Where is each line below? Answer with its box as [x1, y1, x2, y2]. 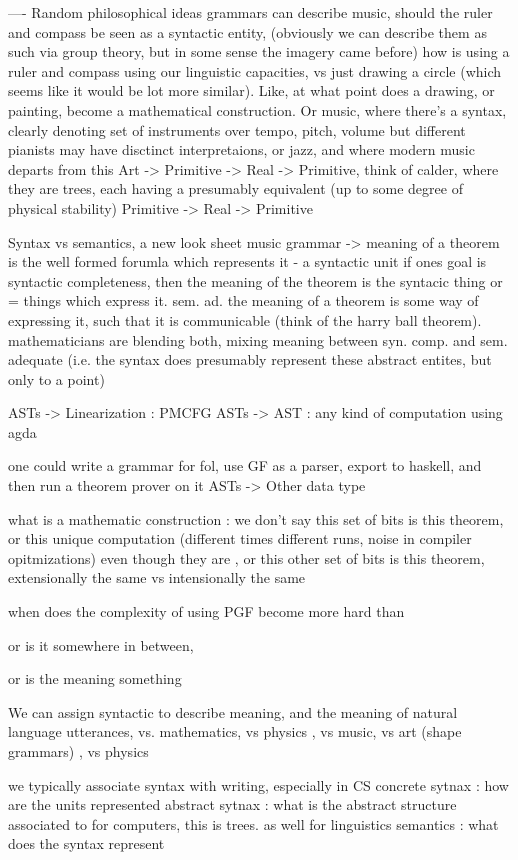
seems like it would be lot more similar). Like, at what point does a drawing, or [8, 80, 495, 101]
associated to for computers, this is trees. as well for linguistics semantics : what [8, 813, 499, 834]
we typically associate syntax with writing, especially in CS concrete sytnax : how [8, 774, 509, 795]
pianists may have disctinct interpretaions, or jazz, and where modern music [8, 139, 475, 160]
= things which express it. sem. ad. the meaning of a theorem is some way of [8, 290, 479, 311]
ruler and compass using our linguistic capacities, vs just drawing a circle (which [8, 60, 502, 81]
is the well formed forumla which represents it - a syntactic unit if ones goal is [8, 251, 487, 272]
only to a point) [8, 368, 105, 389]
